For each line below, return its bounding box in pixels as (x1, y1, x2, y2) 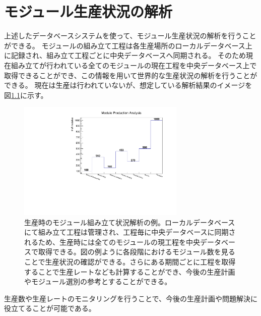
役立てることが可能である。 (4, 303, 96, 313)
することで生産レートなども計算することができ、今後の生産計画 (24, 266, 235, 277)
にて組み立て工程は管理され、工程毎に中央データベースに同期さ (24, 227, 236, 237)
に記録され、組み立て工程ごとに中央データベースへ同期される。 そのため (4, 50, 246, 61)
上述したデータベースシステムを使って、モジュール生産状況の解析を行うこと (4, 30, 256, 41)
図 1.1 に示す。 (4, 89, 48, 100)
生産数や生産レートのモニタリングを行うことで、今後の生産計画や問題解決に (4, 293, 258, 303)
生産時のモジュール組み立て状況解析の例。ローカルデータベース (24, 217, 235, 227)
